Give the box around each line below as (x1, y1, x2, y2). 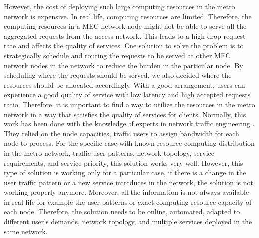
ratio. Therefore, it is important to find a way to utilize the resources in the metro (4, 99, 255, 109)
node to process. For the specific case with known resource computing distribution (4, 138, 255, 148)
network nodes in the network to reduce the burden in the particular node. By (4, 60, 243, 70)
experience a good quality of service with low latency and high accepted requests (4, 89, 251, 100)
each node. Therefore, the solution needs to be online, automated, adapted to (4, 206, 240, 217)
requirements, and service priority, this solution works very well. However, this (4, 157, 243, 168)
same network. (4, 226, 48, 236)
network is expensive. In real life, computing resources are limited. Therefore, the (4, 11, 252, 21)
